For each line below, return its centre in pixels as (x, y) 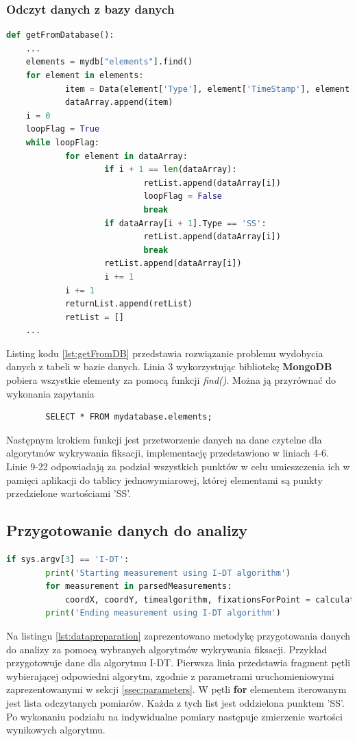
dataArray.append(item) (119, 102)
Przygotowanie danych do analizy (127, 530)
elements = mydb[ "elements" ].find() (109, 62)
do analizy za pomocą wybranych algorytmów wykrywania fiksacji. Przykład (167, 649)
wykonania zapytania (50, 393)
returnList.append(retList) (129, 304)
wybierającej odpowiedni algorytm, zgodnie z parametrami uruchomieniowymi (170, 676)
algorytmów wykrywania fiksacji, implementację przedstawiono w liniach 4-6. (168, 453)
